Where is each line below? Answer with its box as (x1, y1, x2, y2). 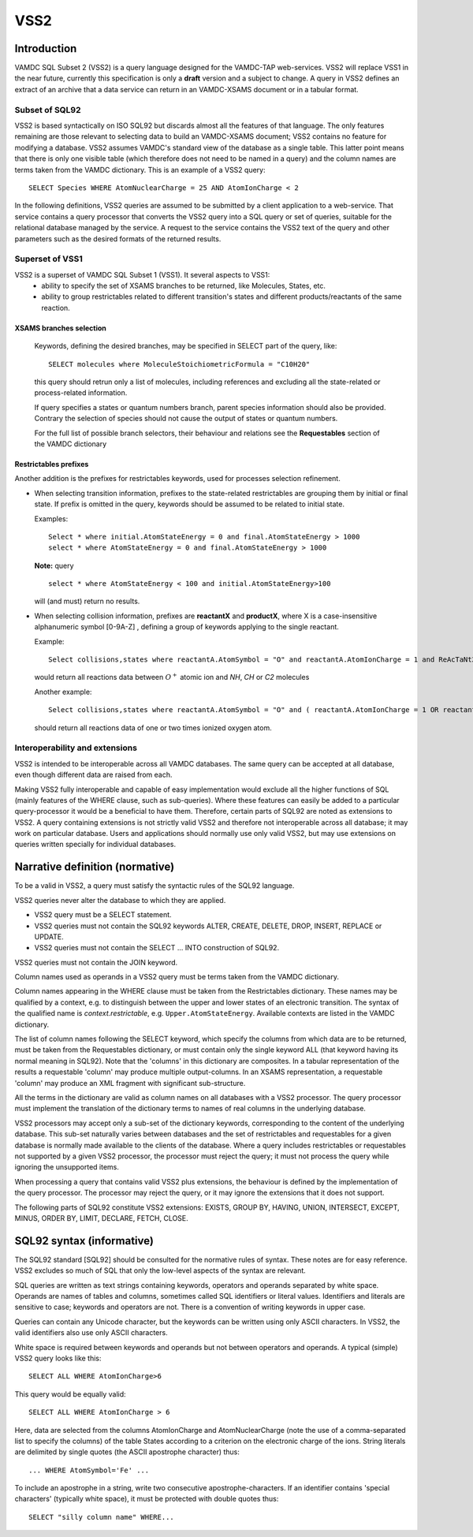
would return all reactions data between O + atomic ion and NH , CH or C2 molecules (34, 671, 310, 682)
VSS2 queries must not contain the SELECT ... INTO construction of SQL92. (34, 943, 280, 953)
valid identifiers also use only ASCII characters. (14, 1328, 169, 1337)
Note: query (34, 561, 74, 570)
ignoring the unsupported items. (14, 1162, 120, 1172)
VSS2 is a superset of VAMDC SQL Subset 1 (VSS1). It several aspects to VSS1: (14, 270, 270, 279)
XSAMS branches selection (14, 323, 106, 333)
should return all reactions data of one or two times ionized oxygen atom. (34, 722, 272, 733)
